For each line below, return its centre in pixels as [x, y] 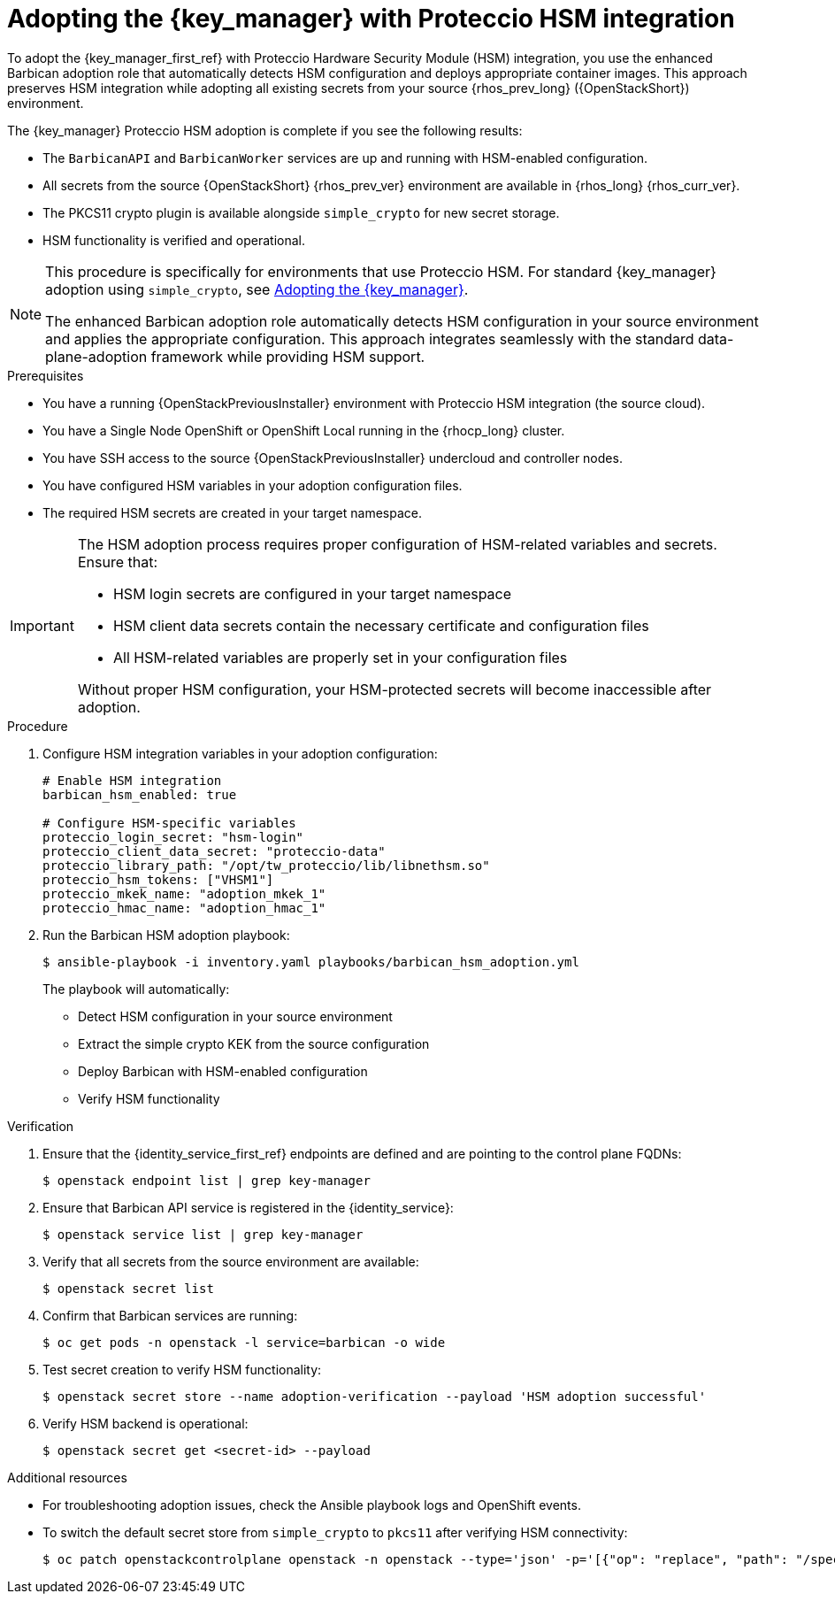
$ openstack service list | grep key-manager [203, 1234]
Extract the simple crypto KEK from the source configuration [254, 1043]
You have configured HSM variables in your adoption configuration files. [253, 485]
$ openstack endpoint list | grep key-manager [207, 1180]
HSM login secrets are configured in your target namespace [312, 593]
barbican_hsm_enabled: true [140, 794]
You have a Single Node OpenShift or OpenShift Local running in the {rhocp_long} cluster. [304, 430]
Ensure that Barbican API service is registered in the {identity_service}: [248, 1207]
